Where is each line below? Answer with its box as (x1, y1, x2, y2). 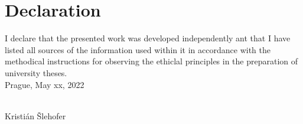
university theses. (5, 66, 67, 79)
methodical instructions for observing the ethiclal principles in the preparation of (5, 55, 298, 67)
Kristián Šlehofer (5, 109, 66, 122)
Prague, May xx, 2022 (5, 78, 84, 90)
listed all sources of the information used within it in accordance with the (5, 43, 271, 56)
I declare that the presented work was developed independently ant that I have (5, 32, 291, 44)
